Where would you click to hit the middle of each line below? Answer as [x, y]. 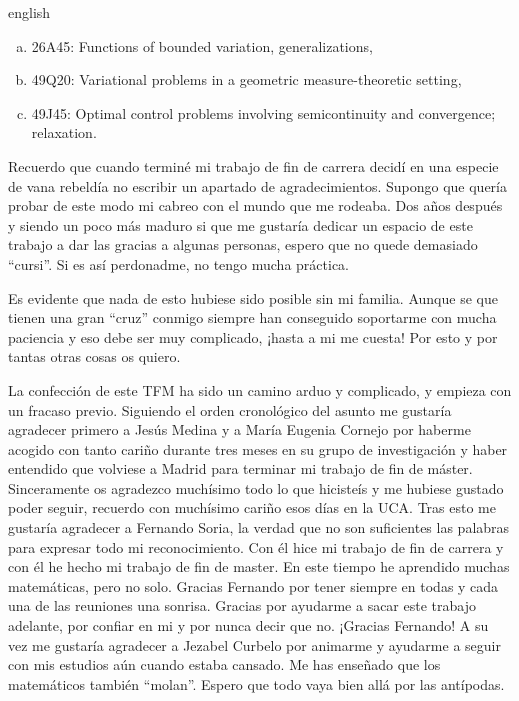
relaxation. [64, 132]
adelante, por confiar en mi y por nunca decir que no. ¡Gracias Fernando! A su [248, 625]
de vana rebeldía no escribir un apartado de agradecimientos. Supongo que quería [257, 185]
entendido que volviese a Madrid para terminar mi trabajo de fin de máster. [240, 468]
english [29, 12]
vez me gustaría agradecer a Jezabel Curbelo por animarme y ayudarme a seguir [254, 644]
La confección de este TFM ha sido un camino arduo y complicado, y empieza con [260, 389]
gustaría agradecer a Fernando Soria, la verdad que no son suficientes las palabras [259, 527]
